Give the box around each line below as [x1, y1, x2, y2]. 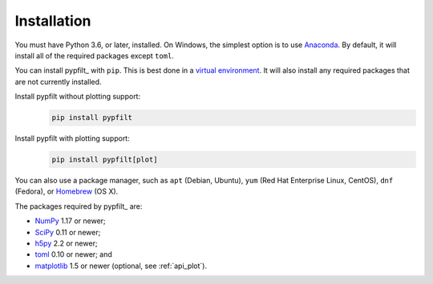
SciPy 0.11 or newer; [34, 227, 101, 237]
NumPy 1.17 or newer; [34, 216, 106, 226]
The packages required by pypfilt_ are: [14, 201, 143, 211]
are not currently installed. [14, 77, 102, 86]
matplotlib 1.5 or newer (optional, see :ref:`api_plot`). [34, 261, 208, 270]
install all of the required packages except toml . [14, 50, 174, 60]
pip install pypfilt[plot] [51, 155, 158, 164]
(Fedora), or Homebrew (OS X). [14, 186, 119, 196]
